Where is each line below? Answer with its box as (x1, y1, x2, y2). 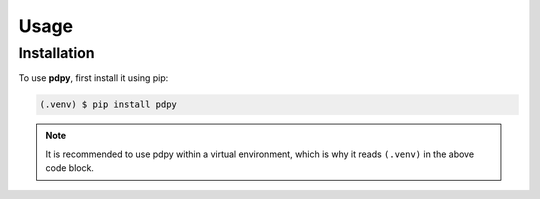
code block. (45, 162, 95, 174)
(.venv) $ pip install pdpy (39, 99, 177, 110)
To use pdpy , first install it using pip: (18, 72, 169, 84)
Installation (18, 44, 95, 62)
